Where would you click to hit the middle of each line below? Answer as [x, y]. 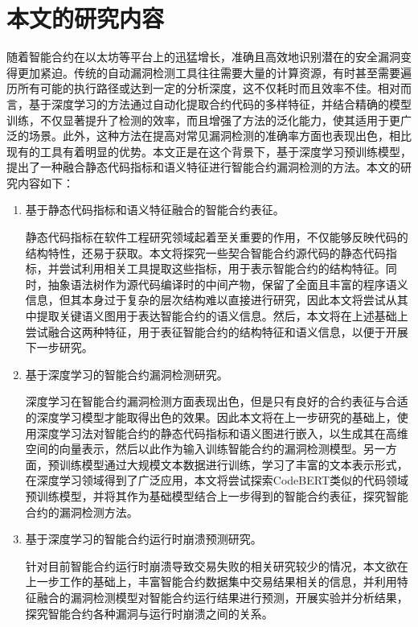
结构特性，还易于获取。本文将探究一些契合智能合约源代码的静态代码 [205, 252]
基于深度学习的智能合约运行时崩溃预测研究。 [143, 539]
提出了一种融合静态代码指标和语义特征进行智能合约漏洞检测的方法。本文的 [203, 167]
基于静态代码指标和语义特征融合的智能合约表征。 [155, 210]
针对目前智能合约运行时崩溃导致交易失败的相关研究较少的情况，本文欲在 [217, 565]
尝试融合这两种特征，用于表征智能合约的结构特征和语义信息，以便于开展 [217, 331]
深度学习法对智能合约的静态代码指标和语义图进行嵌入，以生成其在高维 [222, 433]
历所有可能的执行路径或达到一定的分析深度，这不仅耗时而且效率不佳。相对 [203, 88]
